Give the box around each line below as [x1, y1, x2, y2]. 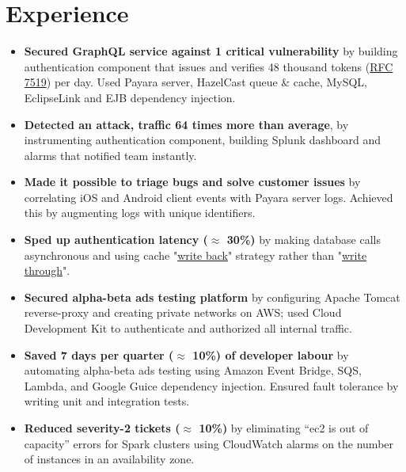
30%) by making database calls [226, 231, 381, 248]
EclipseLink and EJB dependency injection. [24, 89, 236, 105]
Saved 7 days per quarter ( [24, 346, 174, 363]
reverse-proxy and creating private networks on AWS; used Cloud [24, 304, 342, 321]
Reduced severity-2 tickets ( [24, 420, 180, 436]
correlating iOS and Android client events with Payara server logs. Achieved [24, 188, 393, 205]
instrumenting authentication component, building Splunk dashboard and [24, 131, 381, 148]
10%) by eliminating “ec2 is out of [199, 420, 369, 436]
